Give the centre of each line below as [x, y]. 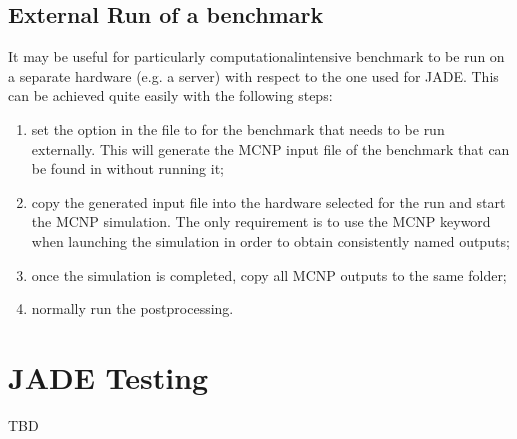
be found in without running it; [128, 168]
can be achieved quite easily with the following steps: [170, 95]
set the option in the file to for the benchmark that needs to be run [238, 128]
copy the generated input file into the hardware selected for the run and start [268, 201]
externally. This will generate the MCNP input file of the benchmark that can [270, 148]
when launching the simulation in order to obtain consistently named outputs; [270, 240]
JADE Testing [108, 376]
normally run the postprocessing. [132, 308]
